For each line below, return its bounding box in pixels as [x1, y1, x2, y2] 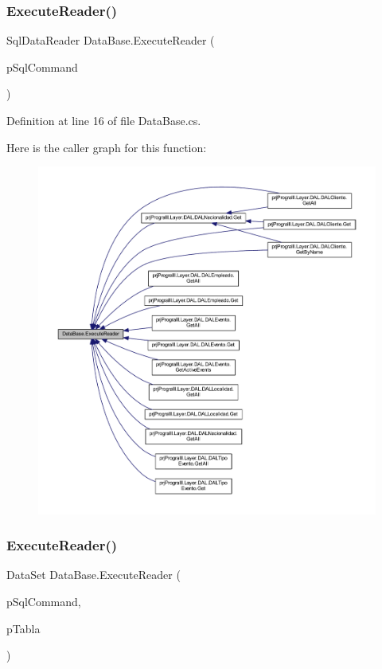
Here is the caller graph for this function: [6, 139, 207, 155]
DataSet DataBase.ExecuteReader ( [6, 566, 181, 583]
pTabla [6, 620, 41, 636]
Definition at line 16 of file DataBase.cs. [6, 112, 201, 128]
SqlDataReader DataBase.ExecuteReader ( [6, 32, 215, 49]
